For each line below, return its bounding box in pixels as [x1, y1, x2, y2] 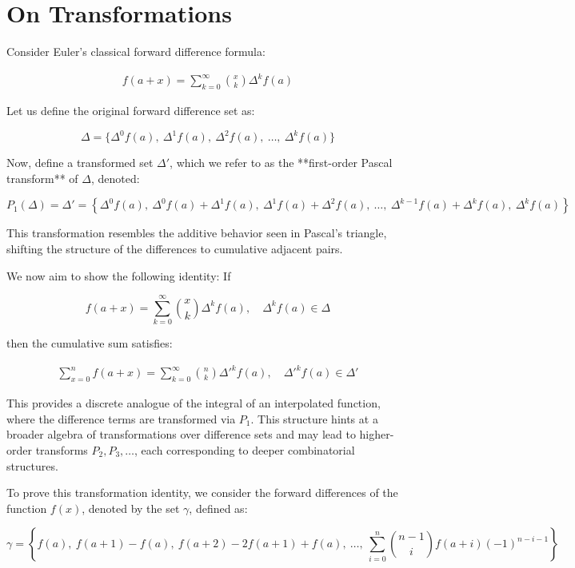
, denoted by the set [82, 499, 180, 516]
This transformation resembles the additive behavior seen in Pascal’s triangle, [6, 224, 387, 241]
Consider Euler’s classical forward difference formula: [6, 43, 266, 60]
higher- [359, 426, 394, 443]
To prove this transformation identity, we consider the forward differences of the [6, 484, 398, 501]
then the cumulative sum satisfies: [6, 335, 173, 352]
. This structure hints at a [250, 410, 378, 427]
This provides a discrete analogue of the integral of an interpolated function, [6, 395, 381, 411]
